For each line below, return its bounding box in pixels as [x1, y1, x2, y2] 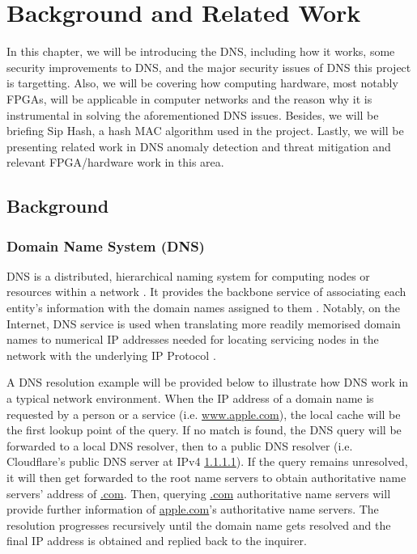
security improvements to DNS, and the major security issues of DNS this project [6, 58, 411, 75]
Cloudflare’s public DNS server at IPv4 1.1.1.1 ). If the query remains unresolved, [6, 453, 408, 470]
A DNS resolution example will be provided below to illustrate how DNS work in [6, 374, 409, 391]
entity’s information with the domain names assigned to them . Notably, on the [6, 299, 401, 316]
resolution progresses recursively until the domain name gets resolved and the [6, 516, 391, 533]
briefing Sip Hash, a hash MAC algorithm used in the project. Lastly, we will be [6, 122, 404, 139]
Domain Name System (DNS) [6, 235, 205, 256]
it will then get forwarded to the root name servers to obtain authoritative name [6, 469, 406, 485]
